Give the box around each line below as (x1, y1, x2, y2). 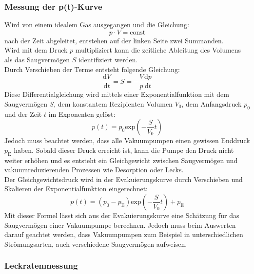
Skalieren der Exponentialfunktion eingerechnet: (4, 183, 148, 194)
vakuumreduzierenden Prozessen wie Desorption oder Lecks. (4, 164, 184, 175)
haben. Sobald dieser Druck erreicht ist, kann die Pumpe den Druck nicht (14, 145, 234, 155)
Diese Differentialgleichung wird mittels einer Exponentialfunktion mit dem (4, 89, 229, 99)
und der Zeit (4, 109, 42, 119)
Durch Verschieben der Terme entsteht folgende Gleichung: (4, 64, 180, 74)
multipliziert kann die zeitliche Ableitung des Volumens (75, 45, 241, 55)
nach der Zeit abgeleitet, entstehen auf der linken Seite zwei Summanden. (4, 35, 224, 45)
